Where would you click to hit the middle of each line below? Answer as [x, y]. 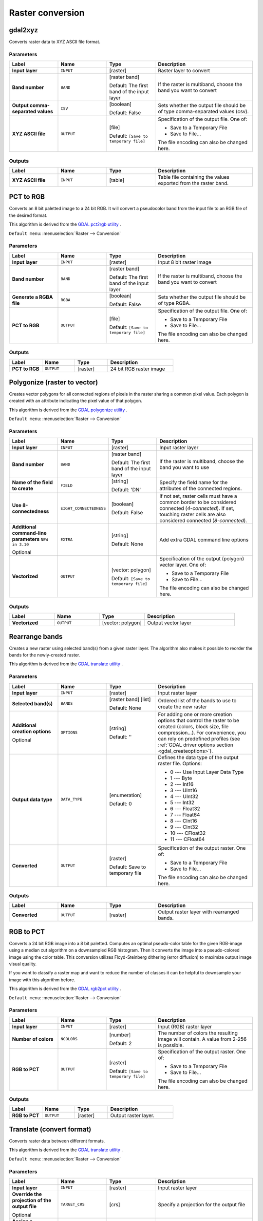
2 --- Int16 [182, 784]
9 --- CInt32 [184, 827]
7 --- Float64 [185, 815]
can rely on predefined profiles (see [199, 738]
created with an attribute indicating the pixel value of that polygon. [75, 401]
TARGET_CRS [73, 1205]
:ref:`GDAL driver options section [196, 745]
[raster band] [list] [130, 699]
